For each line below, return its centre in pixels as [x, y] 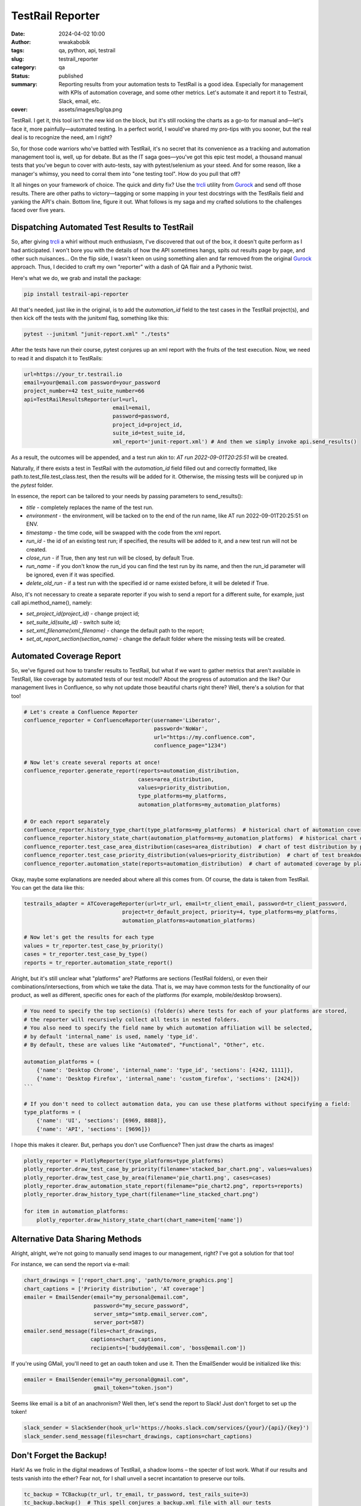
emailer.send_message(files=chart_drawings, [91, 1331]
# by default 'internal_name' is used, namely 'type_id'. [111, 1036]
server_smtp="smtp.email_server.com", [151, 1314]
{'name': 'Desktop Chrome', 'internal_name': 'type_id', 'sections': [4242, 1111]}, [165, 1070]
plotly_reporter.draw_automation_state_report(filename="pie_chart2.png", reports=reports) [163, 1186]
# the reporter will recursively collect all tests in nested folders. [132, 1019]
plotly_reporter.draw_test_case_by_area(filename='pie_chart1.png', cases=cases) [148, 1177]
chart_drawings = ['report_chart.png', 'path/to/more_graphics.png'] [128, 1280]
